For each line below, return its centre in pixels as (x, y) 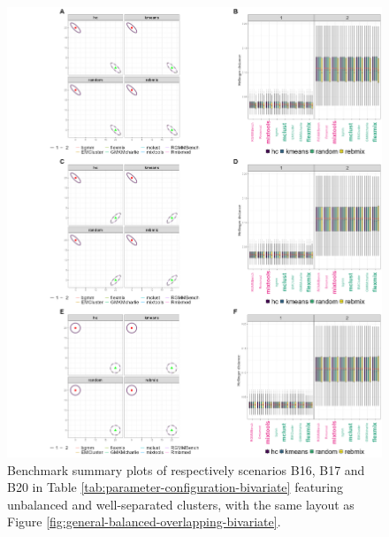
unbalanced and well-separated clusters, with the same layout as (181, 504)
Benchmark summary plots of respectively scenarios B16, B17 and (186, 469)
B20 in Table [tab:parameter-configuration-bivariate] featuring (175, 487)
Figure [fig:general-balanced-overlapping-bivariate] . (144, 522)
